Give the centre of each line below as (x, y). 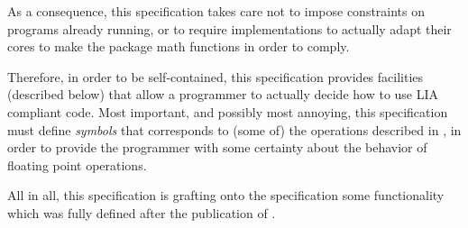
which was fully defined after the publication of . (142, 212)
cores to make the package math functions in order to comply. (179, 46)
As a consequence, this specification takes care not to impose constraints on (216, 11)
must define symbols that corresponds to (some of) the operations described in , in (234, 129)
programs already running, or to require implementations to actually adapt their (229, 28)
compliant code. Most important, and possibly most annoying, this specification (228, 111)
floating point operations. (77, 164)
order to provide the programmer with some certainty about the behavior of (217, 147)
